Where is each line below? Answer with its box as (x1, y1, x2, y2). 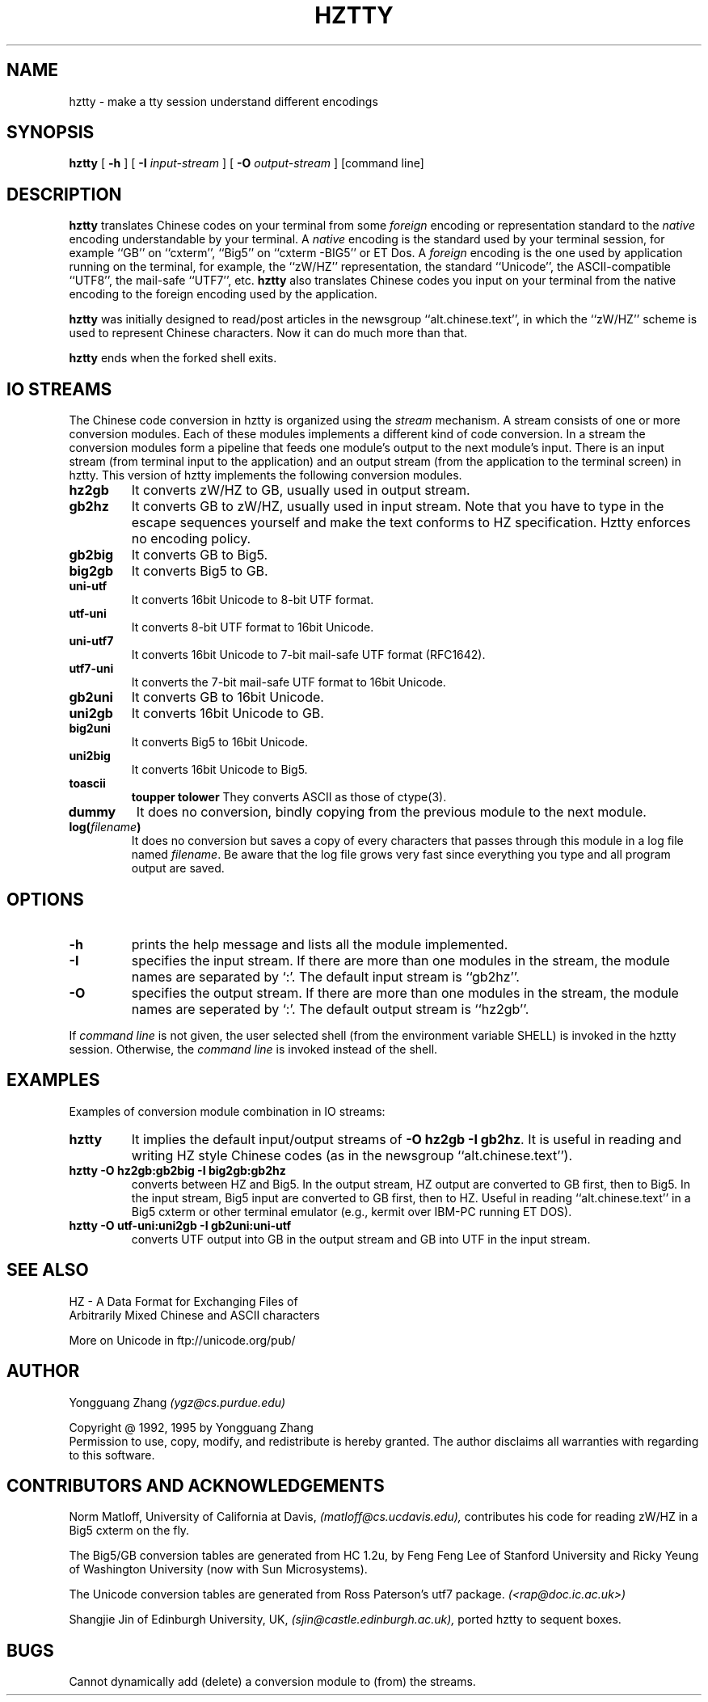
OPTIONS (6, 889, 84, 910)
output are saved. (131, 861, 225, 876)
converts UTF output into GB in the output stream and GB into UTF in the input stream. (131, 1231, 591, 1246)
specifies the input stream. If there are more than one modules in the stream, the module (131, 952, 670, 969)
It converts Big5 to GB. (131, 563, 268, 580)
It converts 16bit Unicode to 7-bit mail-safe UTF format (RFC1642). (131, 648, 486, 662)
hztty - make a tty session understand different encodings (69, 94, 378, 108)
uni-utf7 (69, 634, 114, 648)
